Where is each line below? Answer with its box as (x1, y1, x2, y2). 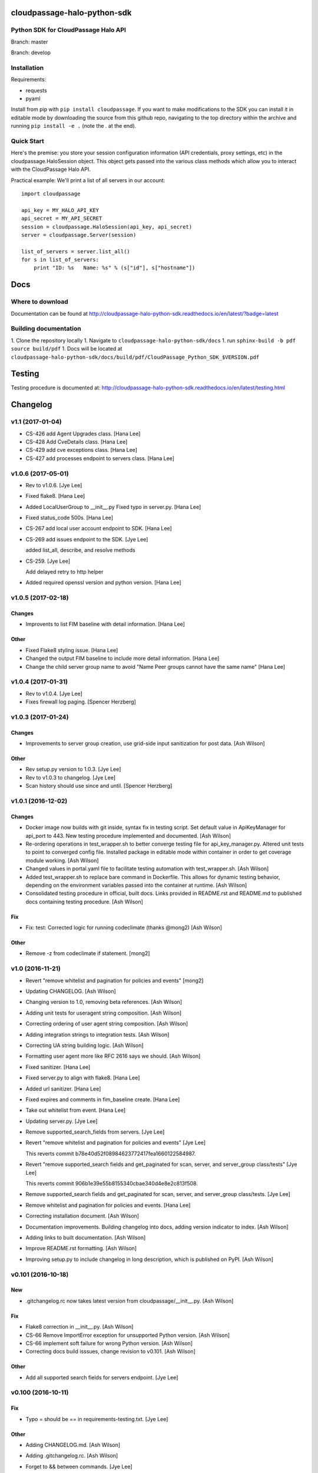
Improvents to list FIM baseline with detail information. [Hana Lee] (25, 620, 185, 627)
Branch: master (11, 38, 48, 45)
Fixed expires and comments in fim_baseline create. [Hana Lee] (25, 1096, 180, 1103)
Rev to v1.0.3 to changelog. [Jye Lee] (25, 774, 116, 781)
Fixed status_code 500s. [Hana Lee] (25, 514, 114, 521)
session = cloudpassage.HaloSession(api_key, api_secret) (21, 223, 193, 230)
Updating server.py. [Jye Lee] (25, 1117, 98, 1125)
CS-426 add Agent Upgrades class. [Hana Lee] (25, 430, 141, 437)
